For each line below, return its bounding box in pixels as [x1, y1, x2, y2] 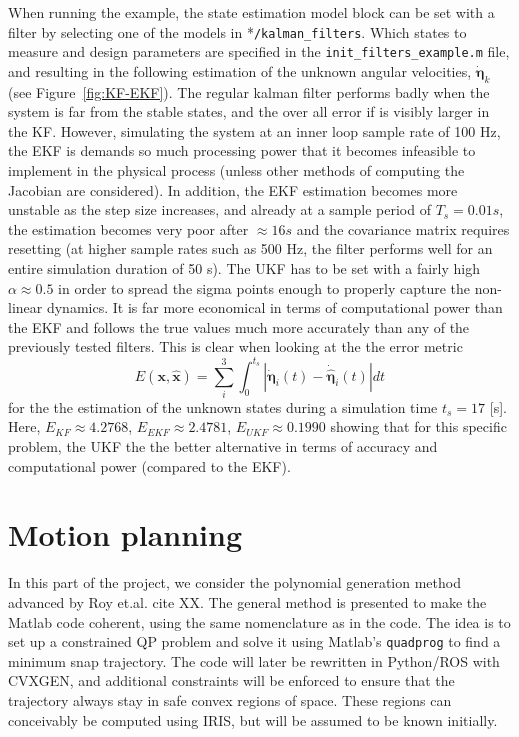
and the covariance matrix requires [296, 218, 510, 239]
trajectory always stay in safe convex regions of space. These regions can [8, 689, 452, 710]
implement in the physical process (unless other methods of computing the [8, 160, 465, 181]
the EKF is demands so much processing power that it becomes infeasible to [8, 140, 476, 161]
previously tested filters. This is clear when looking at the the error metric [8, 336, 463, 357]
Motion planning [8, 514, 243, 555]
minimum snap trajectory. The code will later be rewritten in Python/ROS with [8, 650, 500, 671]
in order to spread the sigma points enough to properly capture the [58, 277, 471, 298]
